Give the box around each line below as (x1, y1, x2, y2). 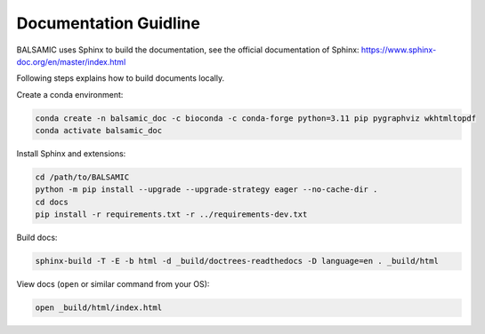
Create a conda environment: (16, 89, 124, 99)
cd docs (35, 196, 69, 207)
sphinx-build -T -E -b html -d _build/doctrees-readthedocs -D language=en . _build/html (35, 256, 440, 266)
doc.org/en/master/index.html (16, 56, 126, 67)
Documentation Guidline (16, 13, 200, 33)
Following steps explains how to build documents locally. (16, 73, 225, 83)
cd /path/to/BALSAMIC (35, 172, 130, 182)
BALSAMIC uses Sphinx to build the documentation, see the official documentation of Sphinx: (16, 44, 360, 55)
